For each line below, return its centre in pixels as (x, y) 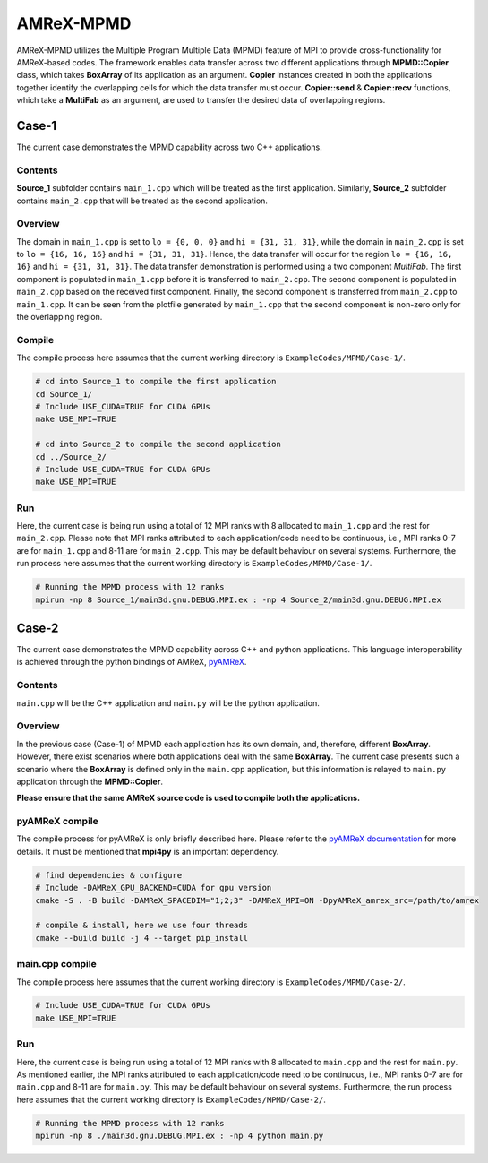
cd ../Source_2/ (71, 457)
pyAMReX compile (57, 822)
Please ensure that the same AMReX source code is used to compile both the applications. (188, 798)
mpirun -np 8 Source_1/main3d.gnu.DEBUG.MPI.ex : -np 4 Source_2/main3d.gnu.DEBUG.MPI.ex (239, 599)
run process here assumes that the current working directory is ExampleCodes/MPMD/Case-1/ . (194, 564)
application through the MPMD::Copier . (90, 781)
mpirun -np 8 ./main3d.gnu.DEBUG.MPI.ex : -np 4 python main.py (180, 1136)
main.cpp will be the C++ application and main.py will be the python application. (168, 702)
